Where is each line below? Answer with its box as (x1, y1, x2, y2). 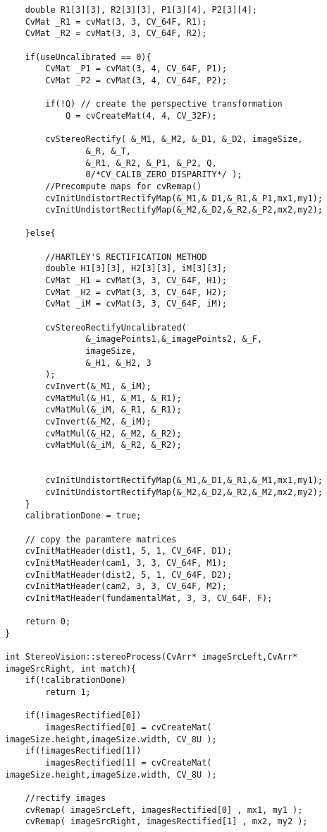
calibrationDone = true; (25, 511, 142, 521)
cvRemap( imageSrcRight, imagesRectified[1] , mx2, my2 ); (25, 816, 308, 827)
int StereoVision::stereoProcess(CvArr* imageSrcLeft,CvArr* (5, 652, 298, 662)
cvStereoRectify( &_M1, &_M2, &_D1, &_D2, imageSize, (45, 134, 303, 145)
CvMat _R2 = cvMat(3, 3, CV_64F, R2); (25, 28, 207, 39)
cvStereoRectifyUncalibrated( (45, 322, 187, 333)
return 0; (25, 617, 71, 627)
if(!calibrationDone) (25, 675, 126, 686)
